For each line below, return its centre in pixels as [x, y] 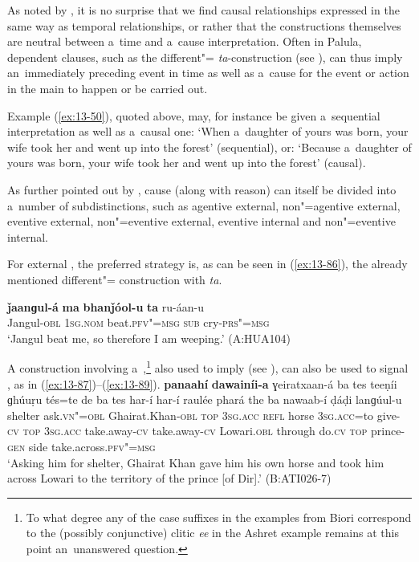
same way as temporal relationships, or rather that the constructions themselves [204, 25]
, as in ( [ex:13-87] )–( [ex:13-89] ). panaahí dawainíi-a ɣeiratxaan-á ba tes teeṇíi [202, 383]
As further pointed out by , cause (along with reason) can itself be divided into [202, 189]
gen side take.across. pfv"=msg [81, 446]
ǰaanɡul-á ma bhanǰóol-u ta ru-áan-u [106, 306]
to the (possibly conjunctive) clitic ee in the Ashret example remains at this [212, 533]
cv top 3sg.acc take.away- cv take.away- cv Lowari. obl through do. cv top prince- [206, 431]
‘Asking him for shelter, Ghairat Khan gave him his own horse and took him [196, 462]
